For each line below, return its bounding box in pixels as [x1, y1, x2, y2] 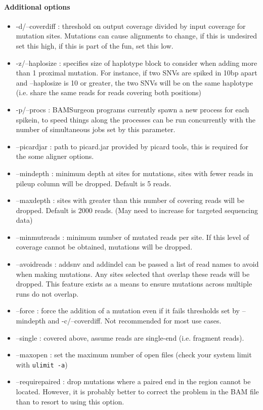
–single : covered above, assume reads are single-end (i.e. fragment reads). [16, 332, 244, 343]
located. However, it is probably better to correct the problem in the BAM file [16, 386, 259, 397]
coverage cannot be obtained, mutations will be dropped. [16, 241, 193, 252]
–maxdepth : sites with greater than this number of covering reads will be [16, 195, 245, 206]
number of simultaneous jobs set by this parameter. [16, 124, 176, 135]
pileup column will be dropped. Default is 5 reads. [16, 178, 171, 188]
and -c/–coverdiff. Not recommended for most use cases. [48, 315, 222, 326]
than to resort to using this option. [16, 396, 124, 406]
